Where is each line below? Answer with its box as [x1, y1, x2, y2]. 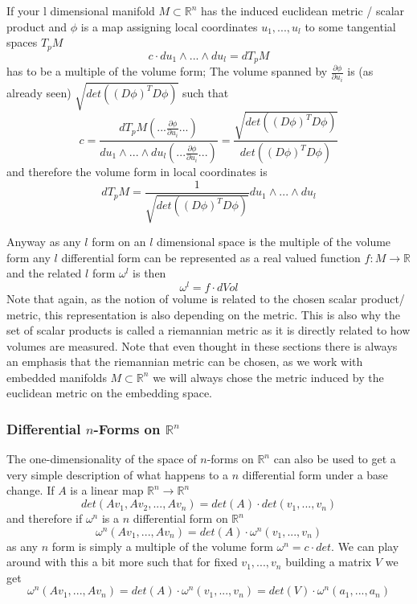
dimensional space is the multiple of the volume [156, 233, 391, 250]
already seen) [6, 84, 72, 101]
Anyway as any [6, 233, 81, 250]
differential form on [133, 510, 228, 527]
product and [6, 18, 67, 35]
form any [6, 249, 51, 265]
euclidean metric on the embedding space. [6, 384, 212, 401]
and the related [6, 265, 82, 281]
